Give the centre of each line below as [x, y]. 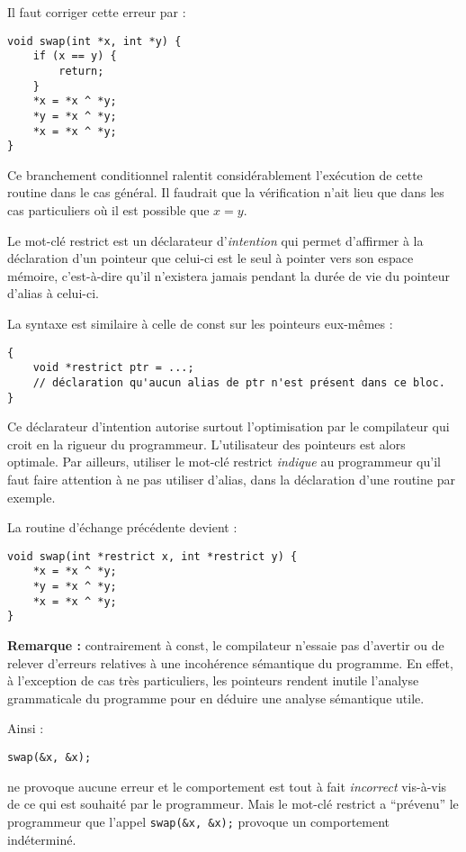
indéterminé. [42, 839]
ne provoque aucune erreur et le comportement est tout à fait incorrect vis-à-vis [227, 786]
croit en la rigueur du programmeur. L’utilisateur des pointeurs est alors [206, 444]
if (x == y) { [75, 56]
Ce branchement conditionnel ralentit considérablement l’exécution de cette [215, 174]
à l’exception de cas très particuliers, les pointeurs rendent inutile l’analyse [213, 680]
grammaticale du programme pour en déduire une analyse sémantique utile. [216, 698]
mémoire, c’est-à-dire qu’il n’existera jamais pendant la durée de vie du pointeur [229, 275]
